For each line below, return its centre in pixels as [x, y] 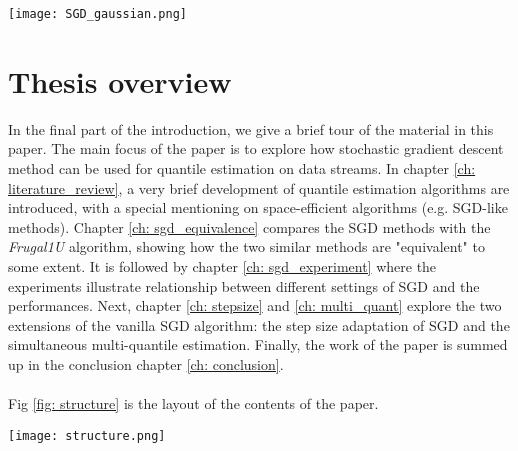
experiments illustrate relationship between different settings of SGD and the [244, 285]
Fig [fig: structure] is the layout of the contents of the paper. [193, 403]
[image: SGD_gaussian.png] [97, 14]
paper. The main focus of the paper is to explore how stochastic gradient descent [256, 148]
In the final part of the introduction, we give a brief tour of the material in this [251, 128]
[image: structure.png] [87, 435]
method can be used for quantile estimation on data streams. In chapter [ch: [242, 167]
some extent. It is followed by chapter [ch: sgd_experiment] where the [222, 265]
